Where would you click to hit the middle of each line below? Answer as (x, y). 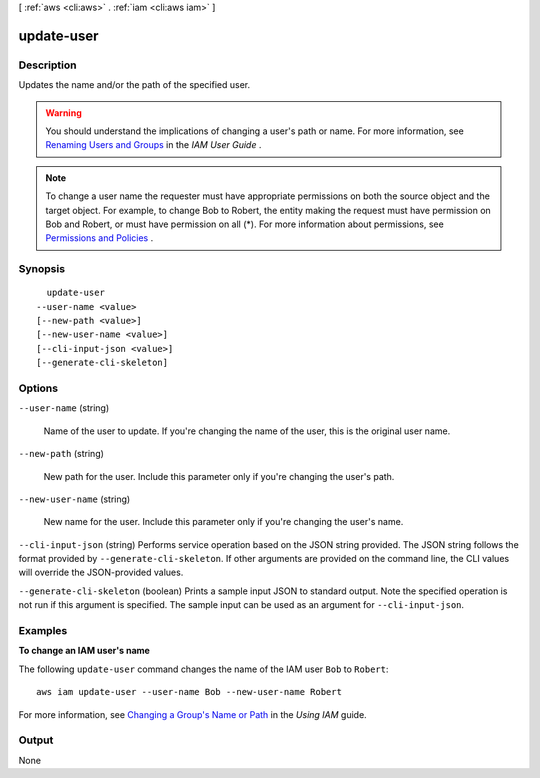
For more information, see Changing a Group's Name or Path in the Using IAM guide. (192, 714)
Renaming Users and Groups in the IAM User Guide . (153, 145)
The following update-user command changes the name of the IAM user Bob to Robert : (203, 669)
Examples (43, 630)
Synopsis (41, 269)
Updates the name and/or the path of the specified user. (134, 85)
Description (47, 65)
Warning (63, 112)
